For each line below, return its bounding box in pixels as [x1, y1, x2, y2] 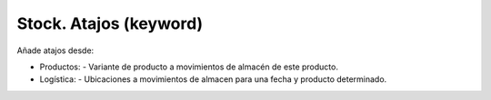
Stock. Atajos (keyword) [16, 14, 204, 33]
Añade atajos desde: [16, 45, 95, 56]
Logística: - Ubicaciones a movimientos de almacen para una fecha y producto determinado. [39, 74, 387, 85]
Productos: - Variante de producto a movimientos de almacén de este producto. [39, 61, 338, 72]
